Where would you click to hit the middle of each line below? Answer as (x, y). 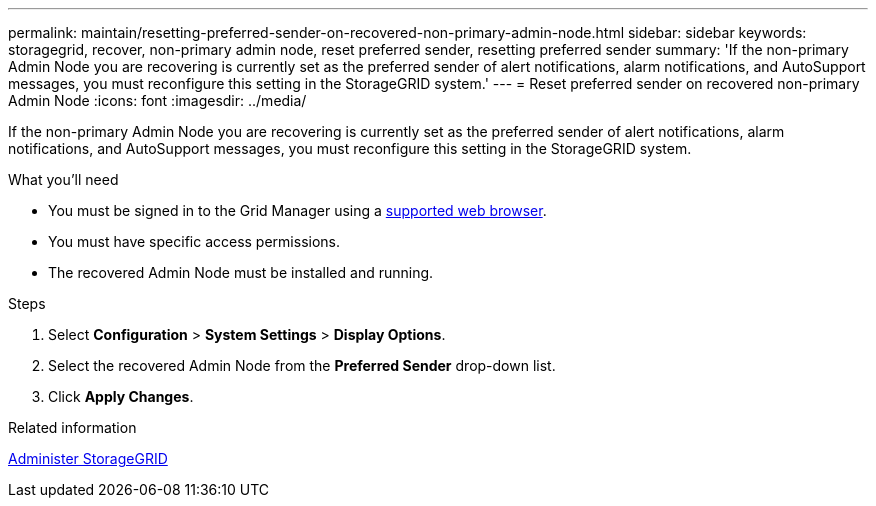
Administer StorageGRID (88, 458)
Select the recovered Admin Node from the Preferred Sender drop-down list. (302, 365)
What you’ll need (63, 179)
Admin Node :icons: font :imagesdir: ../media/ (157, 100)
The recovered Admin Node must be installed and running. (241, 272)
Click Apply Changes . (121, 396)
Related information (72, 427)
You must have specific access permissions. (194, 241)
